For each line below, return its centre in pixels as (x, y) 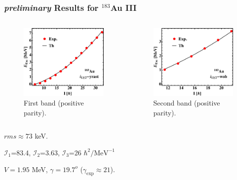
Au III (123, 7)
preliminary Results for (51, 7)
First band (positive (54, 103)
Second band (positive (187, 103)
